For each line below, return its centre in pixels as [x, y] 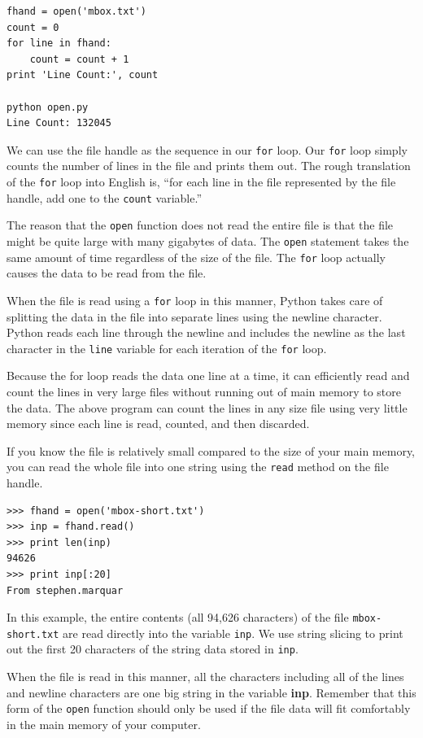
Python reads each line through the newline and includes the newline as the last [206, 332]
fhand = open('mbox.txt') [76, 11]
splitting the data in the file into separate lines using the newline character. [194, 316]
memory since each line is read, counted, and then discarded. [158, 424]
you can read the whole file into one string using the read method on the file [198, 467]
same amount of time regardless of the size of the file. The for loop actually [196, 257]
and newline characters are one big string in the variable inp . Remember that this [211, 692]
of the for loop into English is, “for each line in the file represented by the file [201, 181]
